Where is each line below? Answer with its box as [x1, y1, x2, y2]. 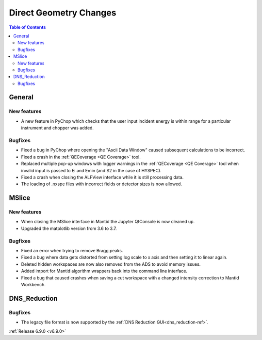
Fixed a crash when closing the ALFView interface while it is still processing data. [21, 174, 184, 180]
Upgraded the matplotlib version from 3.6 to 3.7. [21, 226, 117, 231]
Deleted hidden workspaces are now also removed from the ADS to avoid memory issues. [21, 261, 201, 267]
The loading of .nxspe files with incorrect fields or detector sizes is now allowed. [21, 181, 182, 187]
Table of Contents [9, 24, 46, 30]
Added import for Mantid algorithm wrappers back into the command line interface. [21, 268, 188, 274]
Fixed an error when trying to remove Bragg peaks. [21, 248, 123, 253]
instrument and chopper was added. [21, 125, 94, 131]
